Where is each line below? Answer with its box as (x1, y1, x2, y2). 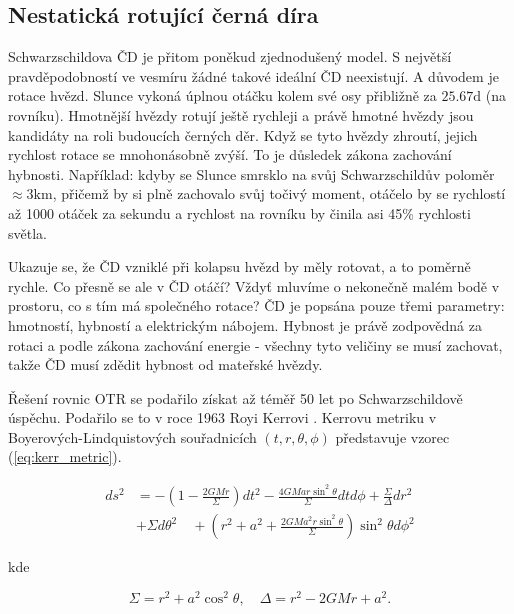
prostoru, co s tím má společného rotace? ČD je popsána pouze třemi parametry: (8, 295, 505, 316)
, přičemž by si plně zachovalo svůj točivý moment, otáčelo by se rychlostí (52, 183, 506, 204)
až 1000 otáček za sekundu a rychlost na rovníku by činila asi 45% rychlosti (8, 202, 471, 223)
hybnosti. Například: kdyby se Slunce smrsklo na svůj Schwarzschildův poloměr (8, 163, 495, 184)
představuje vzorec (335, 426, 450, 447)
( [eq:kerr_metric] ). (8, 446, 122, 467)
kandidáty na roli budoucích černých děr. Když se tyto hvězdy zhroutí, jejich (8, 124, 478, 145)
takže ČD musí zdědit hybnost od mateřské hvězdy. (8, 354, 323, 375)
